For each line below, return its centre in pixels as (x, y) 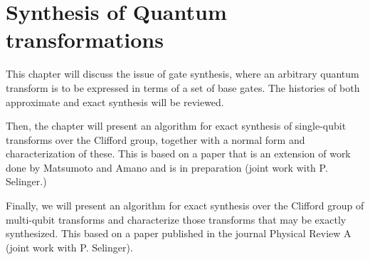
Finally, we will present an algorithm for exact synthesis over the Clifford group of (185, 206)
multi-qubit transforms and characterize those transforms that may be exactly (176, 219)
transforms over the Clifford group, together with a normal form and (155, 139)
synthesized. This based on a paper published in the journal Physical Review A (179, 233)
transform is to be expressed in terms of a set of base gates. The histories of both (183, 87)
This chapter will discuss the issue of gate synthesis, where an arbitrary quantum (183, 74)
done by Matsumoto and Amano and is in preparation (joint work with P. (167, 167)
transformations (85, 40)
